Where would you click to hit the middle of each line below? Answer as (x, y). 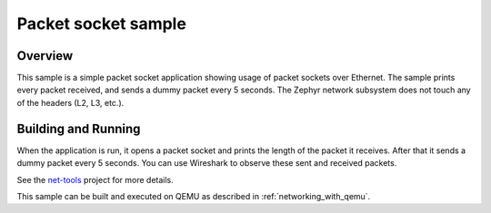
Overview (45, 56)
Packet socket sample (101, 24)
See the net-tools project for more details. (95, 179)
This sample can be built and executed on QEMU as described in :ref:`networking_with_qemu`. (194, 196)
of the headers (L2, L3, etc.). (70, 102)
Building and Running (79, 128)
